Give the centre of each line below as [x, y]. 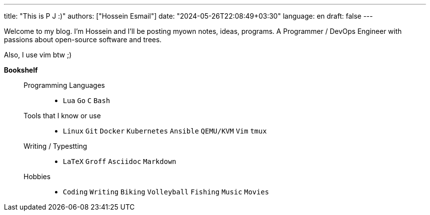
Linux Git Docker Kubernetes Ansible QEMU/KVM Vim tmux [165, 131]
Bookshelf [21, 70]
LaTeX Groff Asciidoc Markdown [120, 161]
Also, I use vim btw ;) [38, 55]
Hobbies [37, 176]
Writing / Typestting [55, 146]
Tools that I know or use [62, 116]
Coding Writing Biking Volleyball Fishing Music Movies [166, 192]
